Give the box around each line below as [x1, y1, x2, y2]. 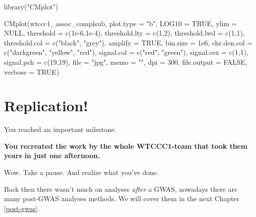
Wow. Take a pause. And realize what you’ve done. [4, 167, 159, 177]
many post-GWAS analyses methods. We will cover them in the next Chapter [4, 193, 240, 204]
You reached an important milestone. [4, 124, 116, 134]
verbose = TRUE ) [4, 66, 59, 77]
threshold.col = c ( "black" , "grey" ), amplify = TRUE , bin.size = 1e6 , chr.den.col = [4, 37, 253, 47]
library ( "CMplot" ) [4, 1, 58, 11]
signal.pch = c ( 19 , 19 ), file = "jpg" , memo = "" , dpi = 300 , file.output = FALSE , [4, 56, 248, 67]
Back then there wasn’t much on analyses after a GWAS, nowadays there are [4, 183, 238, 194]
